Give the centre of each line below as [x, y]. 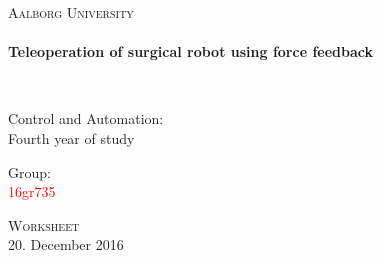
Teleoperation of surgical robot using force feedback [190, 51]
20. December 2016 [66, 244]
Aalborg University [71, 12]
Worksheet [44, 224]
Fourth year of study [71, 137]
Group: [29, 171]
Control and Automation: [86, 118]
